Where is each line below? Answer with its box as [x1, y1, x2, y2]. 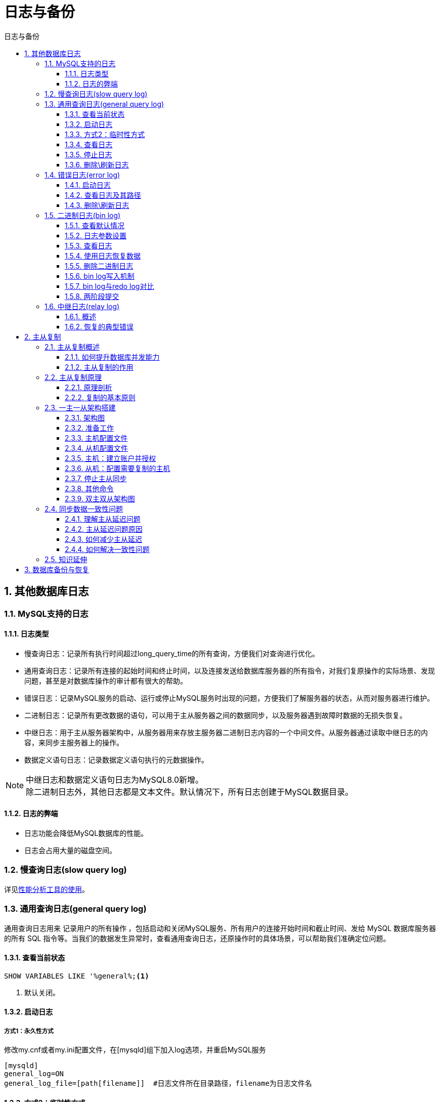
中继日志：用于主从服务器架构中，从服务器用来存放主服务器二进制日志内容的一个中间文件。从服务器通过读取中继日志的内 [24, 728, 428, 737]
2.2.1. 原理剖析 [65, 383, 112, 392]
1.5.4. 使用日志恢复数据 [65, 251, 141, 260]
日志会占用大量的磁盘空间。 [24, 846, 116, 855]
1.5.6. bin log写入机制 [65, 271, 135, 280]
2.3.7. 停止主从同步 [65, 474, 127, 483]
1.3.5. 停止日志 [65, 150, 112, 159]
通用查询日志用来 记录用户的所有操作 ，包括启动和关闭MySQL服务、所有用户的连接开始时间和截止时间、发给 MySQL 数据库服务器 [4, 923, 436, 933]
